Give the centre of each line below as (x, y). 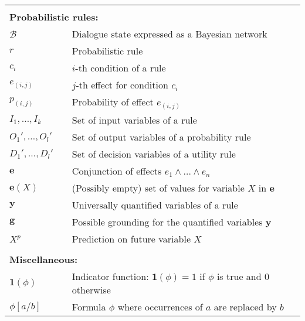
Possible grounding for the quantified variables (167, 222)
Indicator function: (110, 276)
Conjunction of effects (117, 171)
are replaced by (245, 307)
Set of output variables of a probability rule (161, 137)
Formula (89, 307)
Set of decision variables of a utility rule (154, 154)
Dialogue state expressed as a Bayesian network (170, 34)
